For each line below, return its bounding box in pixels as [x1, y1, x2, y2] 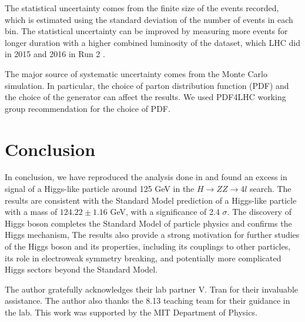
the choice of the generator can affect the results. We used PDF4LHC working [5, 91, 286, 103]
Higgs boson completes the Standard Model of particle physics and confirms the [5, 217, 292, 229]
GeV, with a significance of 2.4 [110, 205, 220, 218]
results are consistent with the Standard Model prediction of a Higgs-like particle [5, 194, 297, 206]
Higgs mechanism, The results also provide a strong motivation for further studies [5, 228, 300, 241]
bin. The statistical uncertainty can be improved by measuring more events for [5, 25, 288, 37]
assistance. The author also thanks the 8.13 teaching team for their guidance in [5, 294, 290, 307]
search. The [250, 182, 291, 195]
